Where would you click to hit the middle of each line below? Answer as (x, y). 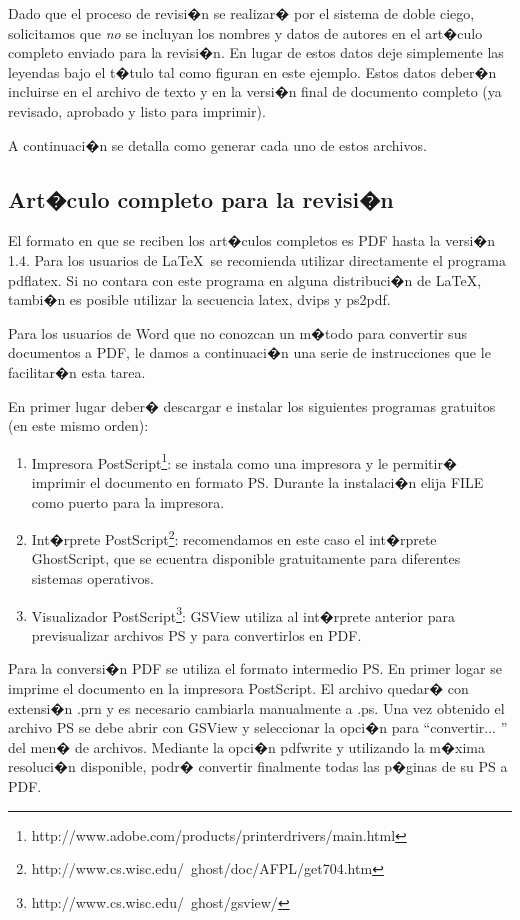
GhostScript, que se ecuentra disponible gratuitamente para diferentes (246, 558)
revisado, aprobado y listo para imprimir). (137, 110)
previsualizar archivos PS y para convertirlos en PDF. (196, 634)
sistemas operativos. (92, 577)
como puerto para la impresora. (128, 501)
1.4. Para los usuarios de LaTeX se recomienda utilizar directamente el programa (257, 259)
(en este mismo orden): (78, 425)
